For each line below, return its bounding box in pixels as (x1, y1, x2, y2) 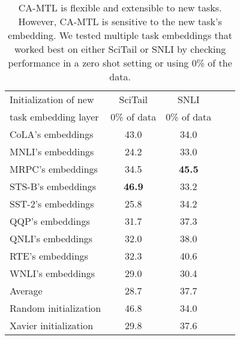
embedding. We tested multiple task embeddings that (8, 28, 232, 42)
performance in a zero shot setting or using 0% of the (8, 56, 232, 70)
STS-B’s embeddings (10, 179, 96, 193)
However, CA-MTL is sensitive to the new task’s (18, 14, 222, 28)
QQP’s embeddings (10, 214, 90, 228)
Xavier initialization (10, 318, 94, 332)
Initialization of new (10, 92, 94, 106)
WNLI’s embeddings (10, 266, 95, 280)
